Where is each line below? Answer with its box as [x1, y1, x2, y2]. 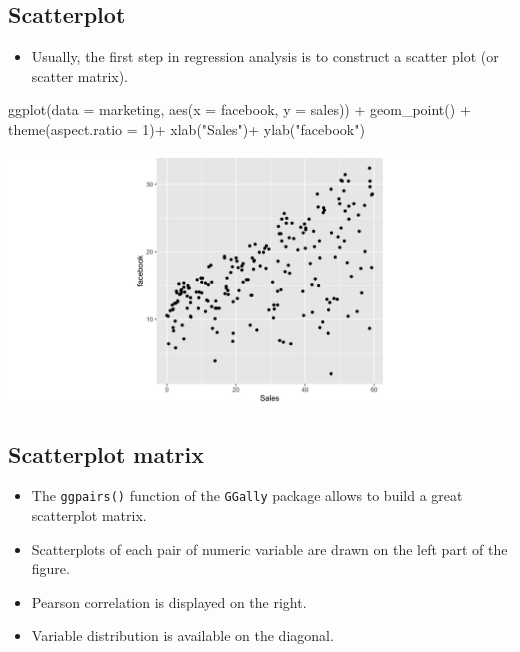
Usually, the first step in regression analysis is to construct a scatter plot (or [31, 46, 499, 67]
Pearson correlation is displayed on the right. [31, 591, 307, 612]
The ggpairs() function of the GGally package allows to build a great [31, 485, 463, 506]
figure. [31, 558, 70, 579]
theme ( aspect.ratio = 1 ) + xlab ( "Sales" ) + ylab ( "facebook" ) [8, 118, 365, 139]
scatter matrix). [31, 65, 129, 86]
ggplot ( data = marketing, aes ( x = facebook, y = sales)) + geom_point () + [8, 99, 471, 120]
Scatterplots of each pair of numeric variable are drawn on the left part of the [31, 538, 508, 559]
